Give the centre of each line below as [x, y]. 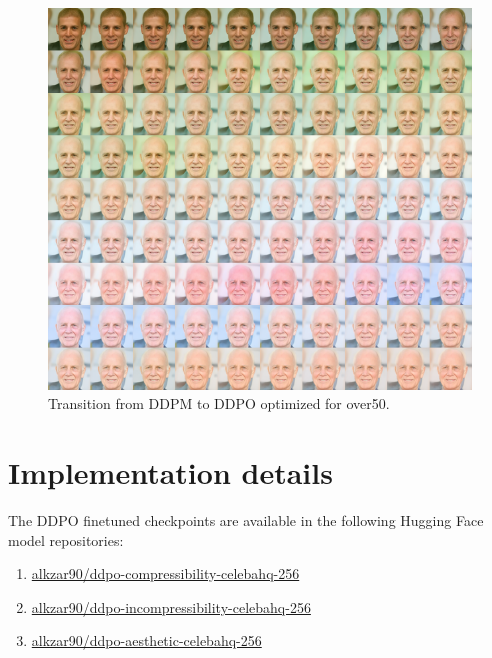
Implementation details [170, 471]
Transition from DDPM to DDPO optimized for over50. [219, 403]
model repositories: [66, 539]
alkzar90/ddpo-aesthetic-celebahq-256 [146, 640]
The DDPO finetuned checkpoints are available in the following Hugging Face [246, 519]
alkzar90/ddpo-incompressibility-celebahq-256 [171, 606]
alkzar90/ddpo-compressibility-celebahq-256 [165, 573]
